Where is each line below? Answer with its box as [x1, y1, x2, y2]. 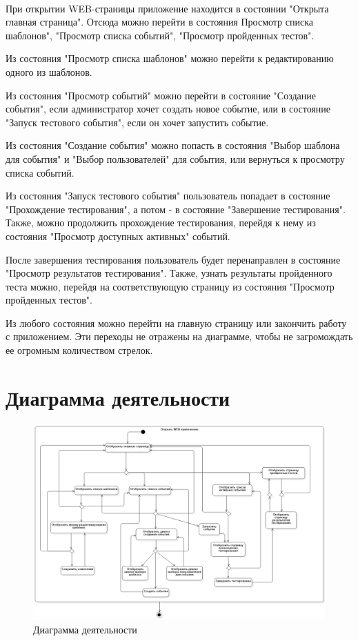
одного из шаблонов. [6, 64, 92, 79]
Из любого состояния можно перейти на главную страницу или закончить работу [6, 315, 347, 330]
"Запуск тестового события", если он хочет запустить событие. [6, 115, 269, 129]
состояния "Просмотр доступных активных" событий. [6, 228, 230, 243]
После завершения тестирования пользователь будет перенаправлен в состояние [6, 252, 341, 266]
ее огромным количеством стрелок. [6, 343, 153, 357]
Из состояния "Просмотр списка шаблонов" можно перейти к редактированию [6, 51, 334, 66]
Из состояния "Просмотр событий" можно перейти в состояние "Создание [6, 88, 316, 102]
